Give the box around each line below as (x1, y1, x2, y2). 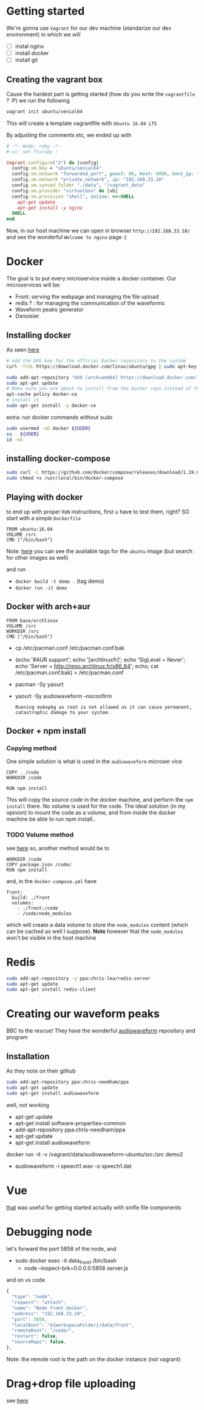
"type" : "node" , (12, 1294, 53, 1300)
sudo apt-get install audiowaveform (6, 1090, 99, 1096)
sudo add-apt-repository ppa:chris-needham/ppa (6, 1079, 129, 1085)
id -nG (6, 436, 23, 442)
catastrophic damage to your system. (15, 709, 111, 716)
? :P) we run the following (6, 97, 70, 104)
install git (15, 56, 38, 64)
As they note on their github (6, 1067, 76, 1075)
